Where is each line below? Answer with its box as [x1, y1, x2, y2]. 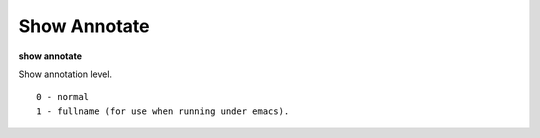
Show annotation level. [18, 68, 113, 80]
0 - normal [36, 91, 90, 103]
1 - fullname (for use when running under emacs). [36, 105, 290, 117]
